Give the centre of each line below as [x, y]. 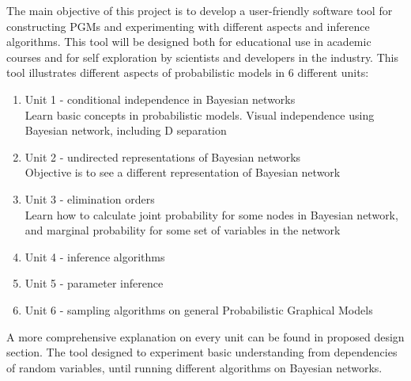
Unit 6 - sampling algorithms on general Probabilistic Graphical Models [199, 309]
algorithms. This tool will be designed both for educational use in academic [189, 42]
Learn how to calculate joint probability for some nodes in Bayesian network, [211, 214]
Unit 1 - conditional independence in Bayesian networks [160, 99]
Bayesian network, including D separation [126, 130]
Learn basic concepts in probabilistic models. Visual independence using [200, 114]
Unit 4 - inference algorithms [95, 256]
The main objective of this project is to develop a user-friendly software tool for [200, 10]
